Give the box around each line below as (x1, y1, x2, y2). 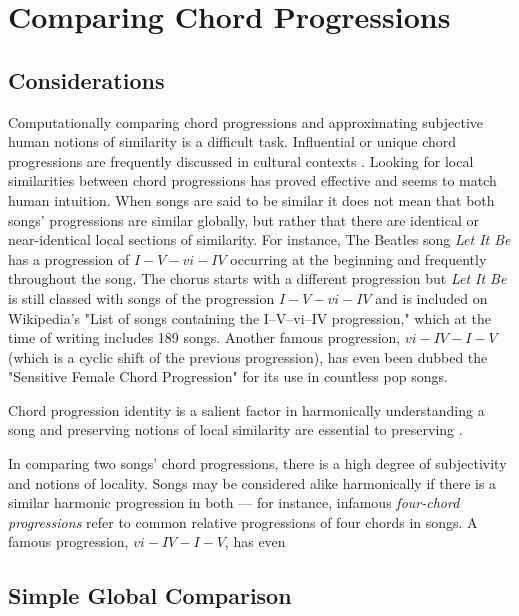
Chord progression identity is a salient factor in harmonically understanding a (8, 399, 485, 420)
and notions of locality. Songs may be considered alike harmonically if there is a (8, 472, 497, 493)
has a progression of (8, 248, 130, 269)
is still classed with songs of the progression (8, 287, 275, 308)
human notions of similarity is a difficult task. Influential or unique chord (8, 131, 457, 152)
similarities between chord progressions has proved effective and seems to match (8, 170, 497, 191)
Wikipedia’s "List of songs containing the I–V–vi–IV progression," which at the (8, 307, 491, 328)
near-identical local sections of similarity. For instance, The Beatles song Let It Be (8, 229, 511, 250)
